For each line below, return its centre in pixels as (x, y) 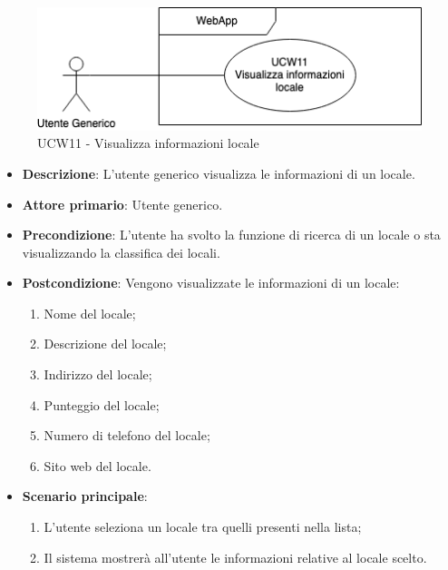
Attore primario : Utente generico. (122, 204)
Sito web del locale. (97, 465)
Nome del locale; (90, 313)
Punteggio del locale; (102, 404)
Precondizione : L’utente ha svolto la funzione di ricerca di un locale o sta (231, 235)
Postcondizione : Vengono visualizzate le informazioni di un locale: (211, 283)
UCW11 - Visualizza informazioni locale (148, 143)
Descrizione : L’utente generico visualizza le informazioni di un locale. (219, 173)
